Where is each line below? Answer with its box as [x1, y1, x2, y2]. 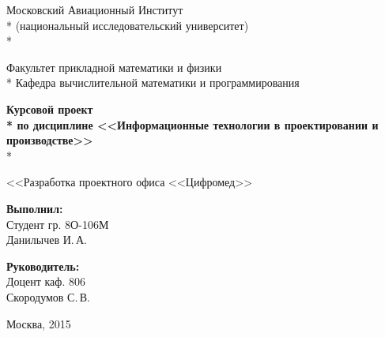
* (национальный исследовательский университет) [6, 17, 249, 33]
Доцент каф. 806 [6, 273, 85, 290]
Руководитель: [6, 257, 80, 274]
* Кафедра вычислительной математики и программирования [6, 74, 300, 91]
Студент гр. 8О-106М [6, 215, 109, 232]
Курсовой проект [6, 100, 93, 117]
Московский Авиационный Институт [6, 2, 183, 17]
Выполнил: [6, 200, 63, 216]
